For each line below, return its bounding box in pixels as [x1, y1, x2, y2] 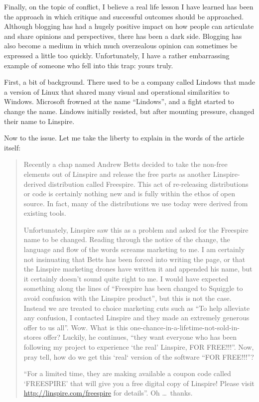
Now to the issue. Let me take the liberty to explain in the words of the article [4, 133, 244, 143]
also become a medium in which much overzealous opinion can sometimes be [4, 40, 238, 51]
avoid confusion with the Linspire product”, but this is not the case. [23, 293, 232, 303]
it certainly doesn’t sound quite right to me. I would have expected [23, 273, 229, 283]
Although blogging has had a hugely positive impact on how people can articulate [4, 21, 254, 31]
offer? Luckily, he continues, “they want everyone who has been [43, 332, 237, 342]
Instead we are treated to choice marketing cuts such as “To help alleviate [23, 302, 250, 313]
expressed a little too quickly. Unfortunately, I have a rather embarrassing [4, 50, 230, 60]
